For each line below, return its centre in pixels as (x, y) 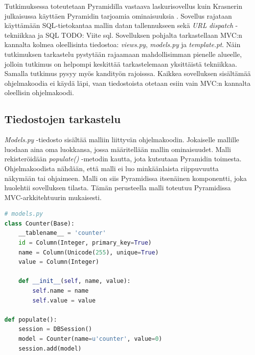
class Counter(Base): (40, 223)
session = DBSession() (55, 329)
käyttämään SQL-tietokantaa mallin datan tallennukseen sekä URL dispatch (119, 25)
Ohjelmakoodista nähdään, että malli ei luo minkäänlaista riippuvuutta (112, 168)
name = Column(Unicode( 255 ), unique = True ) (89, 252)
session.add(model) (50, 348)
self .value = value (64, 300)
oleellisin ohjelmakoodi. (39, 92)
